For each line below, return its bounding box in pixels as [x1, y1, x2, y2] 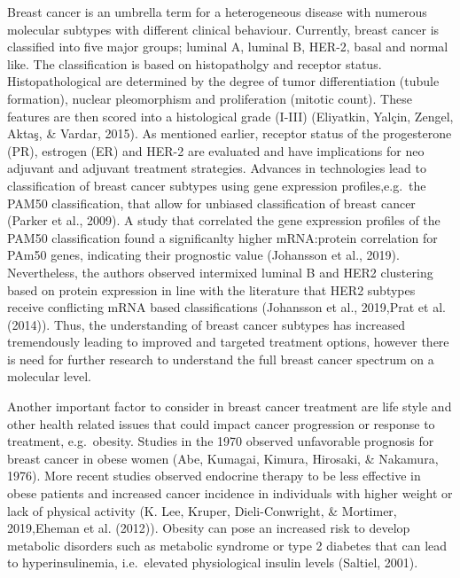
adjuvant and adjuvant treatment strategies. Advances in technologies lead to [7, 159, 426, 177]
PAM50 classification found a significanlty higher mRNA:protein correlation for [7, 228, 438, 246]
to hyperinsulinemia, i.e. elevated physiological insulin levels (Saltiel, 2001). [7, 553, 418, 572]
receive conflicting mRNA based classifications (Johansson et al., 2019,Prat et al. [7, 298, 446, 316]
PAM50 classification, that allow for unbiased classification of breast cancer [7, 193, 416, 212]
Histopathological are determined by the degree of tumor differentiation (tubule [7, 72, 440, 90]
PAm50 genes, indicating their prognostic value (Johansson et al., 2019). [7, 246, 400, 264]
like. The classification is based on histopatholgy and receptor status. [7, 54, 382, 73]
